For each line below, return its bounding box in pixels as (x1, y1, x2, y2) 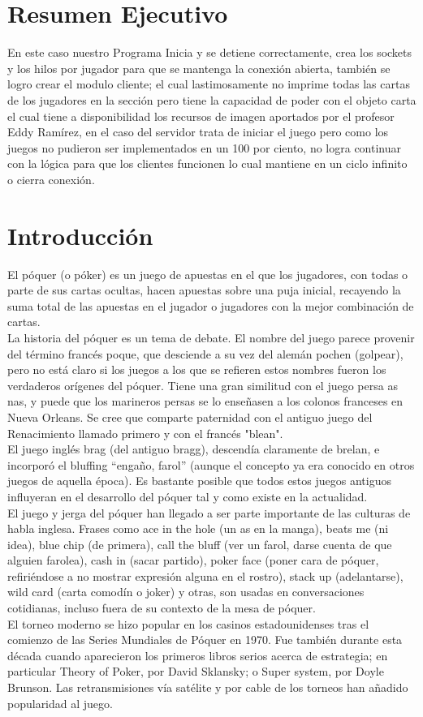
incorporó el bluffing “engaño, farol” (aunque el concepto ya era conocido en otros (7, 456, 415, 473)
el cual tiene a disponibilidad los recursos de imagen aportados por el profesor (7, 107, 395, 124)
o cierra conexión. (7, 170, 95, 187)
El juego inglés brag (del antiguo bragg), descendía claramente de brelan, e (7, 440, 380, 457)
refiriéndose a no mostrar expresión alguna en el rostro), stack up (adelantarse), (7, 567, 404, 584)
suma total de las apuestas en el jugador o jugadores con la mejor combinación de (7, 297, 414, 314)
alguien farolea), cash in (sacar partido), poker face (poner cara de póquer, (7, 552, 379, 569)
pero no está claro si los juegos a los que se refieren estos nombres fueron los (7, 361, 386, 378)
